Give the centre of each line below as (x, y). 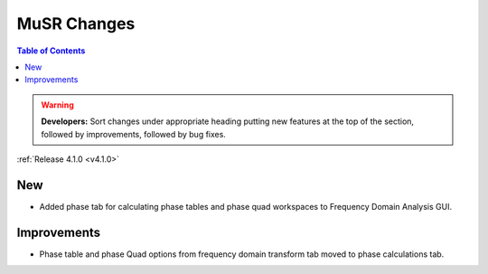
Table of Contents (51, 51)
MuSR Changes (76, 24)
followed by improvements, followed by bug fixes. (133, 134)
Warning (57, 105)
